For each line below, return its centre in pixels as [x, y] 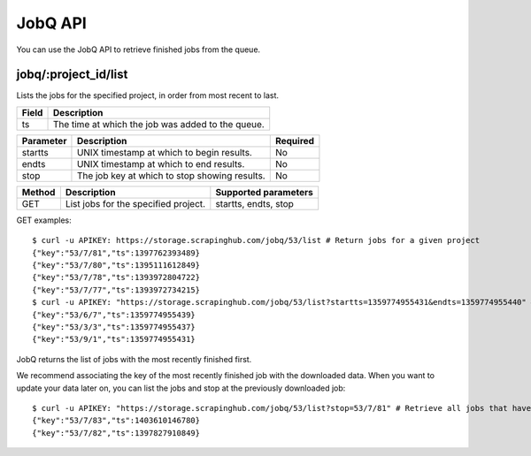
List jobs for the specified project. [135, 203]
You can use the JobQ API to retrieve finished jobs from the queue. [139, 49]
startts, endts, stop [254, 203]
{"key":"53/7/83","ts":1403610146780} [116, 421]
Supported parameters [264, 192]
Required [294, 141]
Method [38, 192]
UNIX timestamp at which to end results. [161, 163]
